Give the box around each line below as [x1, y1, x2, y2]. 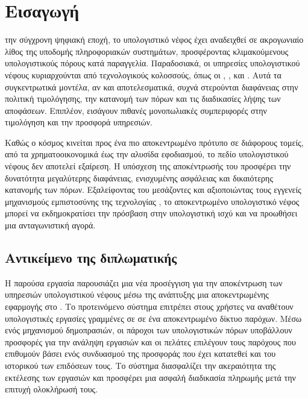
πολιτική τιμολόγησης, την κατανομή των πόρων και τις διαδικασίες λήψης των [5, 92, 281, 105]
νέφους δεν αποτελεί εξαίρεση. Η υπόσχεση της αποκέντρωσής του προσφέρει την [5, 160, 291, 172]
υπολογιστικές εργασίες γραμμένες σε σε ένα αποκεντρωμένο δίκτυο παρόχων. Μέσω [5, 312, 302, 324]
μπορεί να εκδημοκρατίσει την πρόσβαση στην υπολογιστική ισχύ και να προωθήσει [5, 207, 298, 219]
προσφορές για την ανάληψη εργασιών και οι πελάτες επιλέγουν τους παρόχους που [5, 335, 296, 348]
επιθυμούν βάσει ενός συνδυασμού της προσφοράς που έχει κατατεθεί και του [5, 347, 276, 360]
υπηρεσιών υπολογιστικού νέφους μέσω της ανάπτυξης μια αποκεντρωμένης [5, 288, 269, 301]
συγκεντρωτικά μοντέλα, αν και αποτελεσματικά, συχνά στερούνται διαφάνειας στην [5, 80, 298, 93]
